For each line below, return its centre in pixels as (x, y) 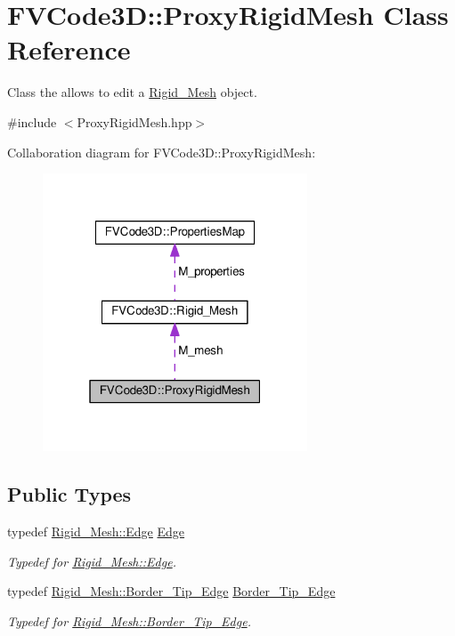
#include (32, 121)
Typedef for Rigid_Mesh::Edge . (92, 561)
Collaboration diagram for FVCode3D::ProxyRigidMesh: (162, 152)
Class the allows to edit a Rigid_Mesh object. (132, 92)
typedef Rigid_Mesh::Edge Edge (96, 531)
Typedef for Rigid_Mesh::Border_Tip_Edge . (129, 620)
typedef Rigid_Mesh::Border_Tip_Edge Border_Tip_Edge (171, 591)
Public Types (69, 494)
